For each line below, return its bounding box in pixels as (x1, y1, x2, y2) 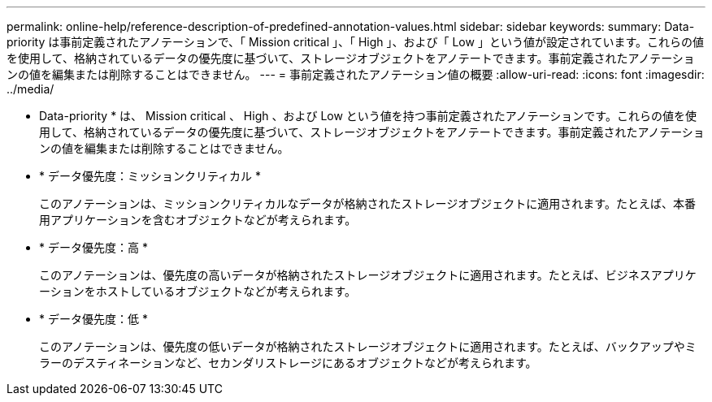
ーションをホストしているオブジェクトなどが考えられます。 (39, 284, 356, 298)
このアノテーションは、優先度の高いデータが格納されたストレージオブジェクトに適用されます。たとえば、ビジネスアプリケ (39, 268, 697, 282)
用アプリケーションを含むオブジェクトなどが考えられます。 (39, 213, 357, 227)
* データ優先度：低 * (39, 312, 148, 326)
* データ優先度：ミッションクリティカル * (39, 169, 262, 183)
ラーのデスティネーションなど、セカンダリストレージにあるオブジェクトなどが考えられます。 (39, 356, 537, 370)
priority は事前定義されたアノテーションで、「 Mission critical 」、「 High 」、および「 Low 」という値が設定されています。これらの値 (7, 35, 705, 49)
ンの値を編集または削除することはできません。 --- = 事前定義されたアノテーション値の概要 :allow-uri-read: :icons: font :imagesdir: (7, 67, 705, 81)
